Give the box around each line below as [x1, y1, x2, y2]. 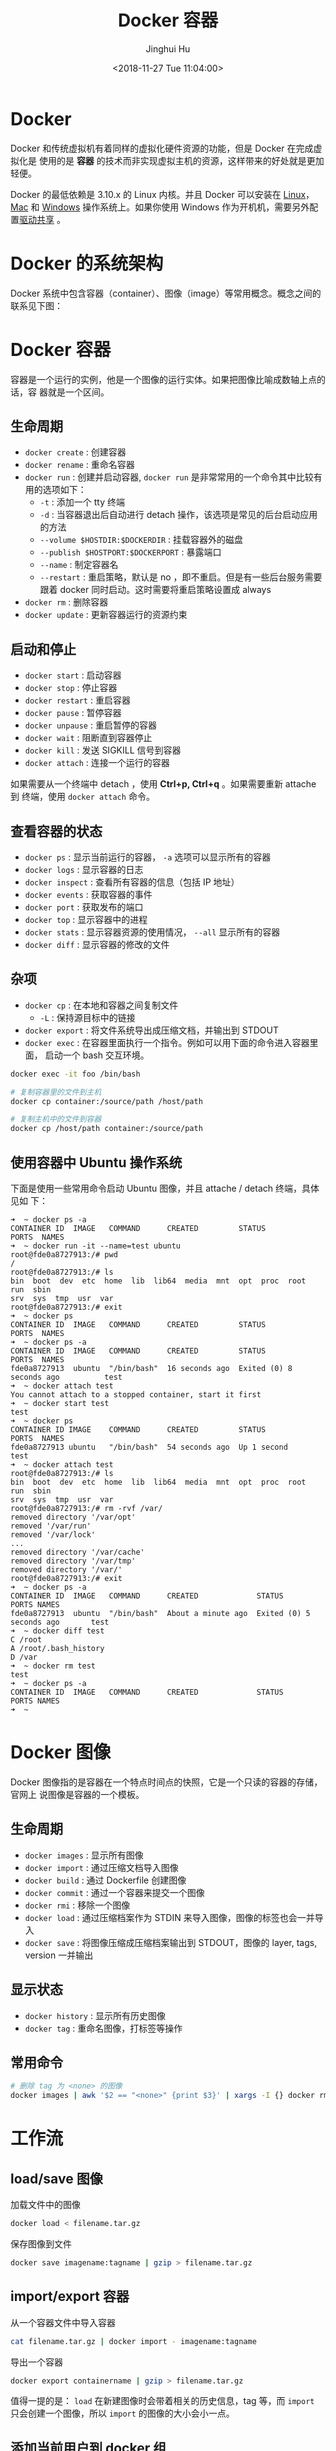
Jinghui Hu [145, 42, 191, 55]
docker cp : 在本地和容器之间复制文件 [24, 999, 179, 1011]
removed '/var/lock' [10, 1530, 97, 1540]
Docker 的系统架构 [10, 252, 164, 275]
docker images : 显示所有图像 [24, 1849, 144, 1861]
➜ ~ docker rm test [10, 1661, 97, 1671]
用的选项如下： [24, 484, 87, 496]
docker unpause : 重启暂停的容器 [24, 719, 157, 731]
